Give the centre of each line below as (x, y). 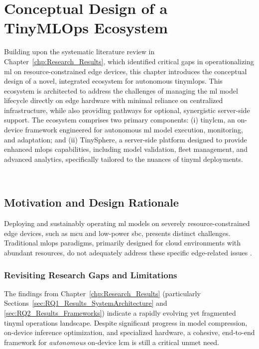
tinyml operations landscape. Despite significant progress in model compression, (126, 322)
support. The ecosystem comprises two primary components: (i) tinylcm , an (120, 120)
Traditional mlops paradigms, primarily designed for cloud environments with (123, 243)
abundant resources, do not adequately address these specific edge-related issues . (128, 253)
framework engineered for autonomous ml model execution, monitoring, (134, 130)
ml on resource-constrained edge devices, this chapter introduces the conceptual (126, 71)
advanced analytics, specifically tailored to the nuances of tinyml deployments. (124, 159)
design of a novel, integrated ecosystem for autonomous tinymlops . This (113, 81)
